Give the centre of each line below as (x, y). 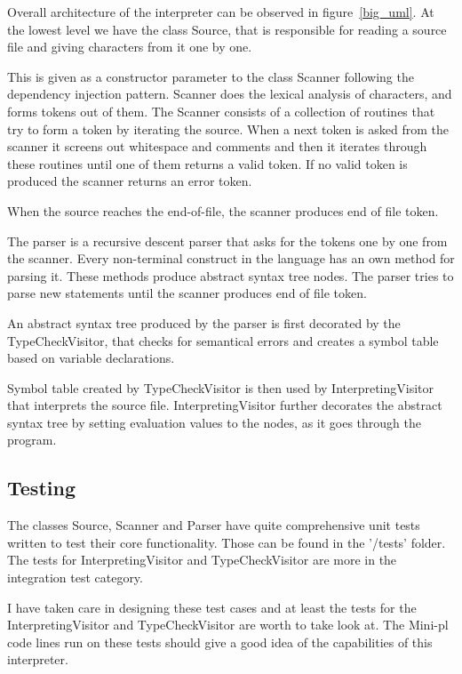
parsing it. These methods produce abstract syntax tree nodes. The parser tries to (231, 275)
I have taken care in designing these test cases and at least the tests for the (212, 607)
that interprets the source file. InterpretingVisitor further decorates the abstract (225, 405)
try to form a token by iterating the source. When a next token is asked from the (228, 128)
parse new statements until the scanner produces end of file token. (187, 293)
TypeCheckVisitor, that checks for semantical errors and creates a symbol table (223, 340)
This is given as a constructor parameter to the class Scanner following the (211, 76)
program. (32, 440)
